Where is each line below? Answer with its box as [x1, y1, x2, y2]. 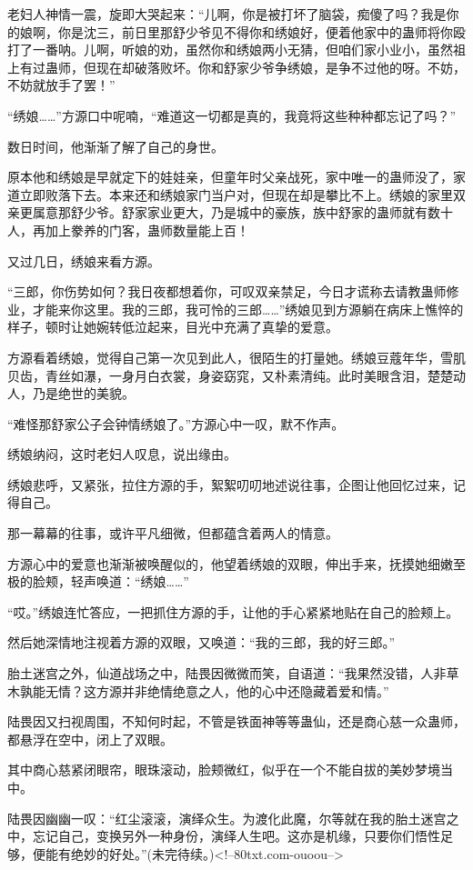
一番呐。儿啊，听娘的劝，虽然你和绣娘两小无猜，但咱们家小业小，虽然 [32, 40, 453, 59]
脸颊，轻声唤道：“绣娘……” [32, 572, 189, 591]
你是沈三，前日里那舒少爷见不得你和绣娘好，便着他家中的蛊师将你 [57, 22, 453, 41]
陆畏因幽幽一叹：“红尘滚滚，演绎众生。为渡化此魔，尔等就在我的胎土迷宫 [7, 808, 447, 827]
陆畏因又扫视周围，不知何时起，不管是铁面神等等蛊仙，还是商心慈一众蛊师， [7, 712, 466, 731]
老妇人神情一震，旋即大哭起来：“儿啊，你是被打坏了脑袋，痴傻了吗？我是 [7, 5, 447, 23]
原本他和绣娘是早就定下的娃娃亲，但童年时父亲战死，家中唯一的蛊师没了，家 [7, 167, 466, 186]
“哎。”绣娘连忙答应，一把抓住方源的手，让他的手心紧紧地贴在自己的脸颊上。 [7, 602, 459, 621]
